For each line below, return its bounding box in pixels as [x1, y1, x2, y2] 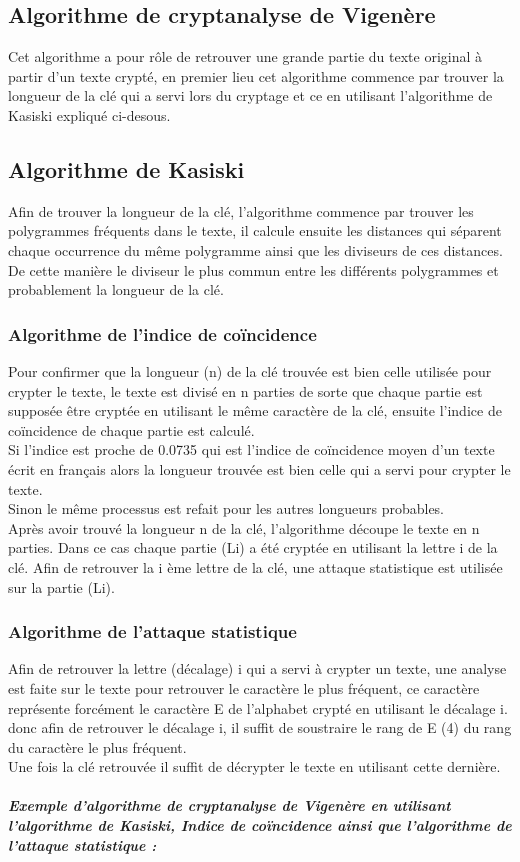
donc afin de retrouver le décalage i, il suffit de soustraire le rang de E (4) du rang [8, 717, 512, 738]
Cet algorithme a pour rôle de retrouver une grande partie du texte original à [8, 46, 483, 67]
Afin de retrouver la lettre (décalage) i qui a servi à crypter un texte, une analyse [8, 658, 507, 679]
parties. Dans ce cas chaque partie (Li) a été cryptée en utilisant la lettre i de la [8, 537, 498, 558]
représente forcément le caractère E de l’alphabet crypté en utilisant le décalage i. [8, 697, 508, 718]
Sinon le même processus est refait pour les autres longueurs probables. [8, 498, 445, 519]
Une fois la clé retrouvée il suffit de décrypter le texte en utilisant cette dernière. [8, 756, 501, 777]
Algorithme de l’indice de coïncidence [8, 321, 317, 346]
